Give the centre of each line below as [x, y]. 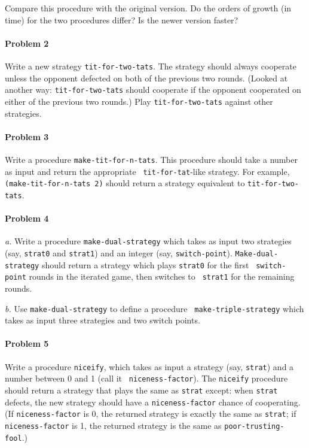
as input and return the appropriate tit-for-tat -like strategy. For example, [147, 171]
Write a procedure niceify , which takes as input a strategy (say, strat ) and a [149, 366]
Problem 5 [27, 343]
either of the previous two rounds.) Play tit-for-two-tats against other [139, 101]
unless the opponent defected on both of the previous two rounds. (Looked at [146, 78]
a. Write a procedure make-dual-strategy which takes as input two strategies [148, 241]
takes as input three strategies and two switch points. [103, 320]
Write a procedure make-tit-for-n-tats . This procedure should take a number [151, 159]
